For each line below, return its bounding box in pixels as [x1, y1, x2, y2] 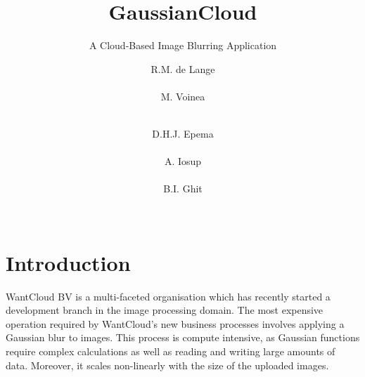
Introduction [6, 248, 131, 277]
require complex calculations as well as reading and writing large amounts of [6, 343, 335, 358]
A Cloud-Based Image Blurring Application [89, 38, 277, 53]
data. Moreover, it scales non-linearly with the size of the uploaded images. [6, 357, 329, 372]
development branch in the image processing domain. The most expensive [6, 303, 324, 317]
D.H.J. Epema [152, 126, 214, 141]
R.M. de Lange [151, 61, 215, 76]
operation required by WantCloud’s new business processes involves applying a [6, 316, 345, 331]
